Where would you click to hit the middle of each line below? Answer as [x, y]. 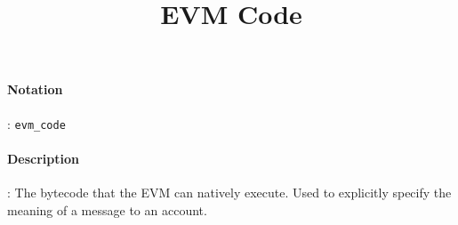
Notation [35, 89]
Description [44, 158]
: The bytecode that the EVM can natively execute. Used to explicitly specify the [229, 193]
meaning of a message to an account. [107, 209]
